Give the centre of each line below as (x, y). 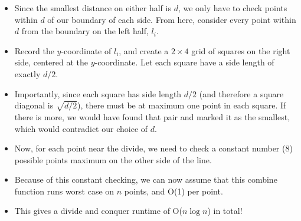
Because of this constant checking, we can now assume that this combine (146, 179)
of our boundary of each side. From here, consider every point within (172, 19)
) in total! (225, 211)
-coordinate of (86, 50)
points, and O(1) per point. (174, 191)
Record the (34, 50)
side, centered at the (51, 62)
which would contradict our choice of (81, 128)
